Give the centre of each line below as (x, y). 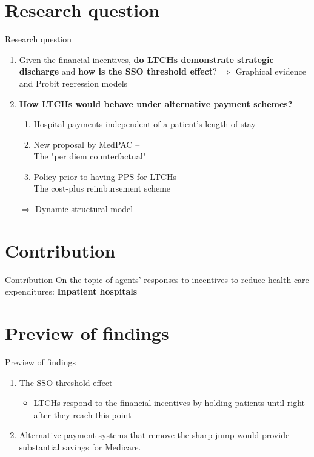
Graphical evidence (271, 71)
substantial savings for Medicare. (80, 447)
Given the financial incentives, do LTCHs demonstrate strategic (146, 59)
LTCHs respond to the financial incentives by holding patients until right (169, 403)
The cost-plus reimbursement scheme (102, 188)
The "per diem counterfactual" (90, 156)
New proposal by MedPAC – (87, 144)
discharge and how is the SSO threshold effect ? (118, 71)
